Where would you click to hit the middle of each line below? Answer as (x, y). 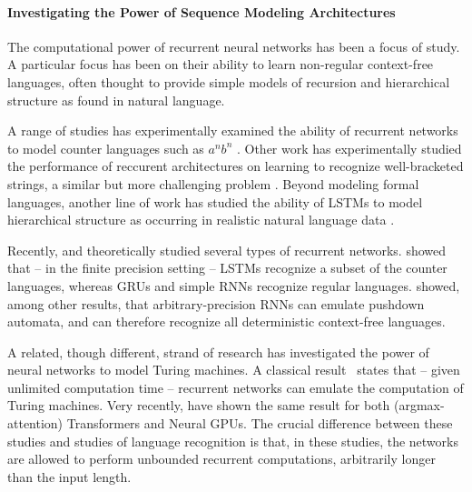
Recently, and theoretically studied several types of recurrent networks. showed (227, 250)
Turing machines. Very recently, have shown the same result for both (199, 405)
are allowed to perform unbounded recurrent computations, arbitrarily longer (221, 459)
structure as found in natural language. (116, 100)
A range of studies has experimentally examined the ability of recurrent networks (233, 131)
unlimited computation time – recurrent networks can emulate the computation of (236, 387)
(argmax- (419, 405)
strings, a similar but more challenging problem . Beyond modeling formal (213, 183)
